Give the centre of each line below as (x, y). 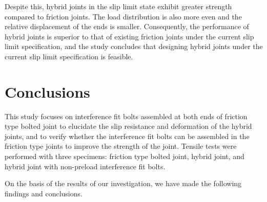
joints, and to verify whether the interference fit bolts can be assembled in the (127, 136)
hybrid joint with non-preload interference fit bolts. (85, 166)
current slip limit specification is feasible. (69, 56)
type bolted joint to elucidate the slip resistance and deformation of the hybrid (128, 126)
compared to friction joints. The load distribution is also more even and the (123, 16)
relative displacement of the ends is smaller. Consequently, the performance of (127, 26)
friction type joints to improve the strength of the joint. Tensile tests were (121, 146)
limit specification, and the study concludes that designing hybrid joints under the (134, 46)
